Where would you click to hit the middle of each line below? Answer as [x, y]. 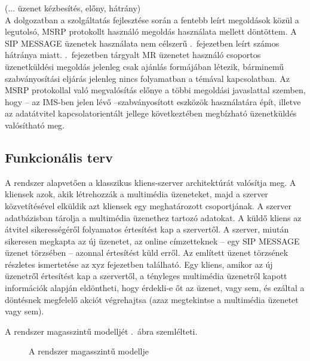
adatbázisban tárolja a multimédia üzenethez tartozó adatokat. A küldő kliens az [153, 217]
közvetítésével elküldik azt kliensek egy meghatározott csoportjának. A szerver [148, 205]
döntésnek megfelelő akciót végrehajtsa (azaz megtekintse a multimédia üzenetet [152, 299]
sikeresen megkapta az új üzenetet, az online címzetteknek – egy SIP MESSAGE [152, 241]
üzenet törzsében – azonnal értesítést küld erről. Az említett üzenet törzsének [147, 253]
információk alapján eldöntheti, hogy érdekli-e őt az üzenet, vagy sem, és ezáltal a [155, 288]
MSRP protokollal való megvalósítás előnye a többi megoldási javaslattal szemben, [155, 90]
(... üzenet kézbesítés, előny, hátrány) [73, 8]
